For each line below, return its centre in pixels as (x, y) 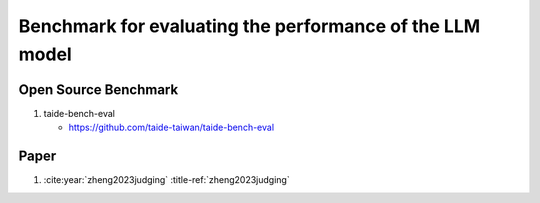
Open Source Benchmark (98, 89)
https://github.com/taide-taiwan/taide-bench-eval (171, 127)
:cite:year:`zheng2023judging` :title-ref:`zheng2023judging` (166, 180)
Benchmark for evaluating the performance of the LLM (249, 26)
